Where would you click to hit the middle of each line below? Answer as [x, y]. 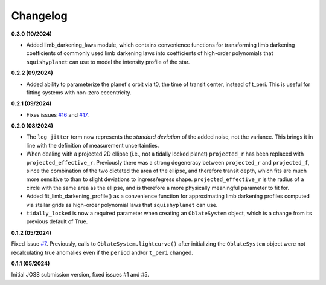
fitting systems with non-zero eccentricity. [79, 92]
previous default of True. [57, 221]
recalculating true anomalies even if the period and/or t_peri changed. [102, 252]
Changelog [39, 16]
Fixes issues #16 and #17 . [58, 114]
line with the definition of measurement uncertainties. [93, 145]
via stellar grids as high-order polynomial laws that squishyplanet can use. [122, 205]
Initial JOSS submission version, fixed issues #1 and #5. [80, 275]
